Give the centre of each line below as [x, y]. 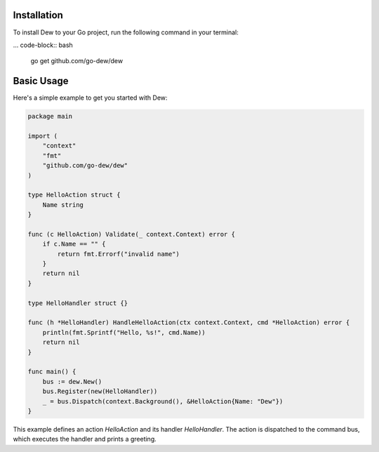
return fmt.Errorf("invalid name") [119, 254]
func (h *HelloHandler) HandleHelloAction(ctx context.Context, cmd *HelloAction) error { [189, 323]
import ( [43, 136]
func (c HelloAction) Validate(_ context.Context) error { [131, 234]
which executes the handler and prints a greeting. [85, 439]
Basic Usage [41, 81]
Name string [63, 205]
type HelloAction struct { [74, 195]
